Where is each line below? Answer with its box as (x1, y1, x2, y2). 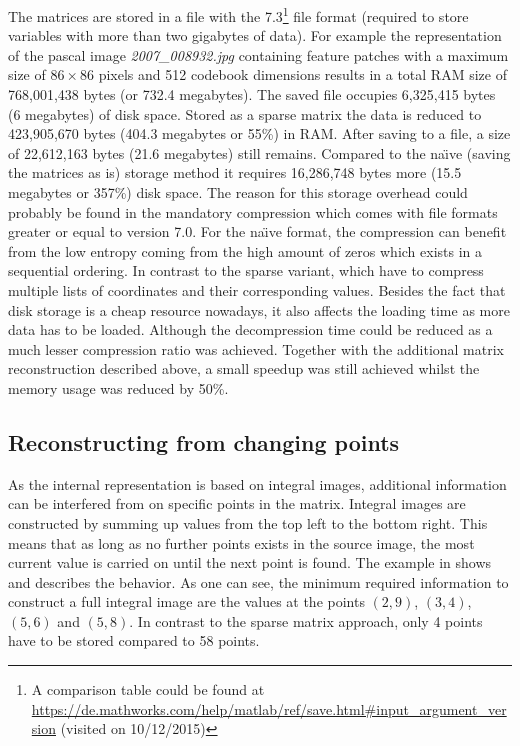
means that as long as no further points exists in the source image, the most (8, 532, 475, 553)
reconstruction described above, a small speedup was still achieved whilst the (8, 358, 480, 379)
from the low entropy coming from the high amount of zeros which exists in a (8, 240, 483, 261)
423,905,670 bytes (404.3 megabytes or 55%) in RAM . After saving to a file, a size (8, 123, 511, 144)
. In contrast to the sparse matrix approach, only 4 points (129, 610, 483, 631)
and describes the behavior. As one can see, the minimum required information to (8, 571, 509, 592)
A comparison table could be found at (31, 679, 265, 700)
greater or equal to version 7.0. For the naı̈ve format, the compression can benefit (8, 221, 507, 242)
